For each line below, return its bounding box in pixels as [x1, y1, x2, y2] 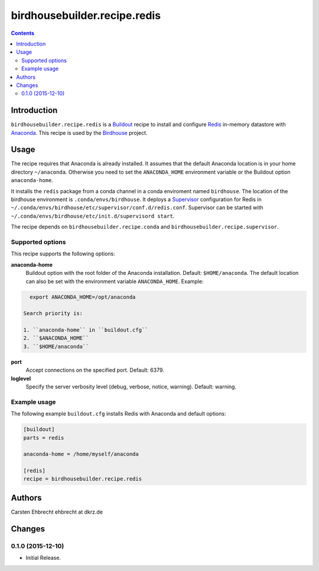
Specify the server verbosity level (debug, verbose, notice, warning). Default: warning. [25, 383, 236, 390]
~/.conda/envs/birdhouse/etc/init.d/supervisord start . [11, 212, 175, 219]
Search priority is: [23, 310, 83, 317]
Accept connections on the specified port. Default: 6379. [25, 366, 165, 374]
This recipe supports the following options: [11, 250, 115, 257]
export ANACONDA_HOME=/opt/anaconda [30, 293, 136, 300]
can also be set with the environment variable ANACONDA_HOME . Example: [25, 278, 204, 285]
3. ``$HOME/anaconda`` [23, 343, 89, 350]
